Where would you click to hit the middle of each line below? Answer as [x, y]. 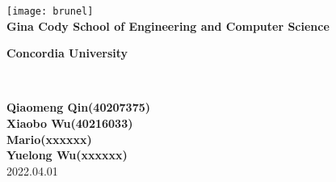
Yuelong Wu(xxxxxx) [67, 155]
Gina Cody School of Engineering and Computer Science [168, 25]
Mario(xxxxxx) [49, 139]
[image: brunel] [50, 11]
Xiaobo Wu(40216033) [70, 123]
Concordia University [67, 53]
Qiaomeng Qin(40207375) [79, 107]
